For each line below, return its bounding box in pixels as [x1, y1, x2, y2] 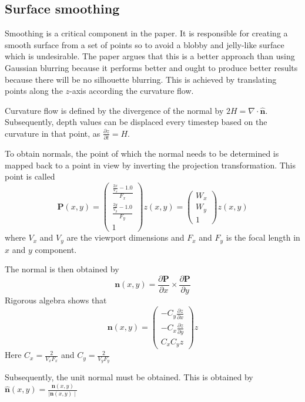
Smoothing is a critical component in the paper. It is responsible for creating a [5, 27, 288, 39]
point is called [5, 170, 55, 183]
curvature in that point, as [5, 127, 100, 139]
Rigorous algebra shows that [5, 294, 107, 306]
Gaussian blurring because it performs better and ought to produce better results [5, 61, 298, 73]
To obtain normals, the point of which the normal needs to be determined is [5, 147, 279, 160]
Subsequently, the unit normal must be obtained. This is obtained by [5, 371, 253, 383]
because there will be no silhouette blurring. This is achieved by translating [5, 73, 277, 85]
